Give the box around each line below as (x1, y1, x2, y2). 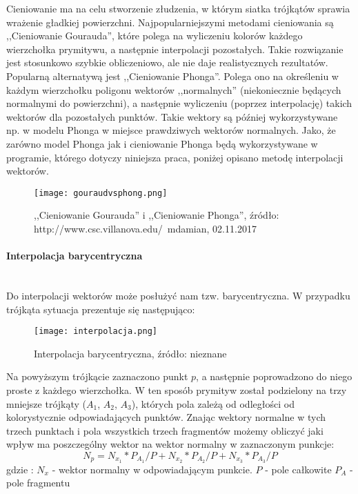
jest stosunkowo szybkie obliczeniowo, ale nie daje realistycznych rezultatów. (6, 55, 328, 70)
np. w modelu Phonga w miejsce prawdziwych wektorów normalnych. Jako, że (6, 123, 336, 137)
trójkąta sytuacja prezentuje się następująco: (6, 302, 195, 316)
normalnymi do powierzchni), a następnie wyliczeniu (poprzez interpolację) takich (6, 96, 352, 110)
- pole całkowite (265, 462, 332, 476)
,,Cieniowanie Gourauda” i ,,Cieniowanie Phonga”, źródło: (34, 208, 279, 222)
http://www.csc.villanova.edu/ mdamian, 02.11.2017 (34, 221, 257, 235)
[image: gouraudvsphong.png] (34, 188, 168, 198)
